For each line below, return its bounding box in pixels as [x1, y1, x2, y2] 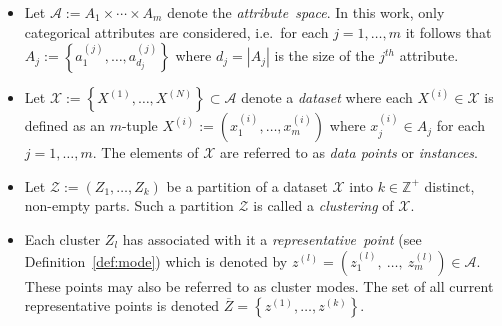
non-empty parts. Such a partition [24, 195, 234, 216]
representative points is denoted [24, 295, 220, 316]
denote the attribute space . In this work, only [167, 2, 445, 22]
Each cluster [24, 228, 101, 249]
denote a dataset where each [241, 87, 413, 108]
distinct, [424, 175, 475, 196]
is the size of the [274, 45, 375, 66]
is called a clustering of [253, 195, 394, 216]
